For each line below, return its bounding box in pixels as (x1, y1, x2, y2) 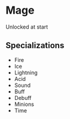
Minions (14, 101, 34, 108)
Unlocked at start (5, 23, 48, 30)
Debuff (14, 94, 32, 101)
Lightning (14, 69, 38, 76)
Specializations (5, 40, 65, 51)
